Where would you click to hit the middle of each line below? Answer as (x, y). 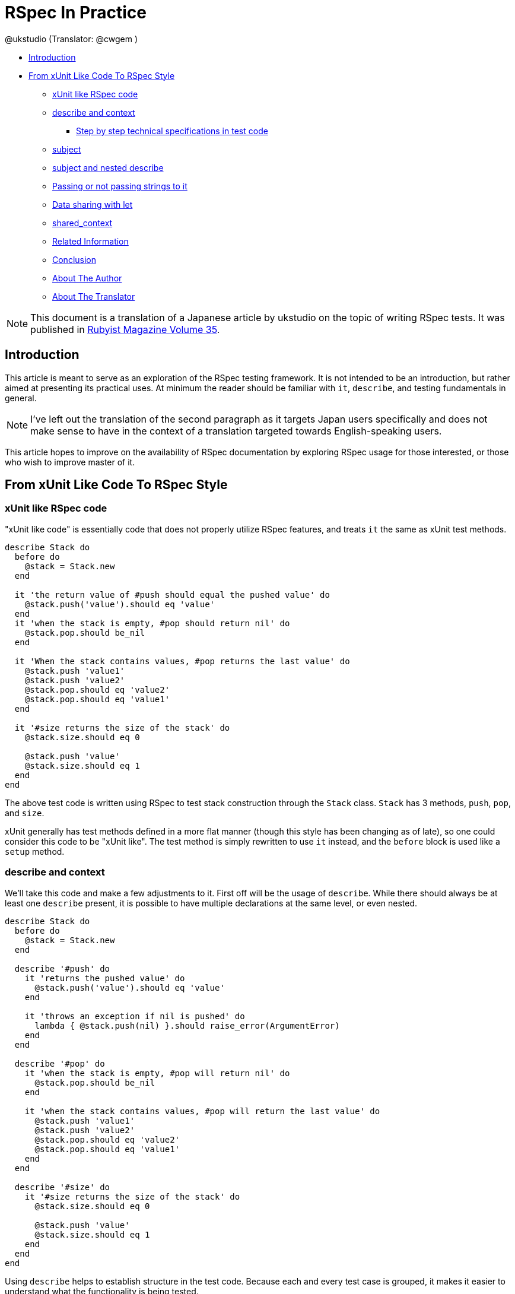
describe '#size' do (62, 1187)
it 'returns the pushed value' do (105, 978)
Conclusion (74, 259)
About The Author (87, 278)
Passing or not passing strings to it (120, 186)
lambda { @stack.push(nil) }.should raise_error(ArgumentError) (187, 1025)
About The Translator (94, 296)
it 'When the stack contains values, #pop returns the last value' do (182, 661)
